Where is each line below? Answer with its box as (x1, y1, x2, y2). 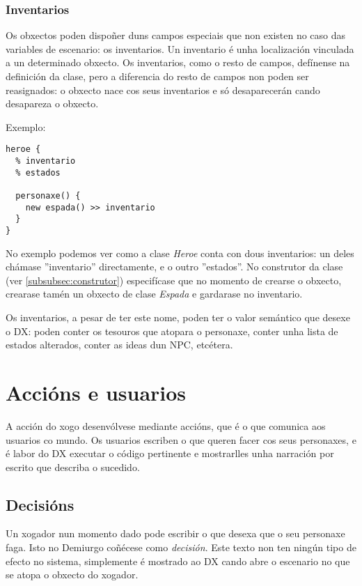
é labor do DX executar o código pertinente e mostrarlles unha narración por (6, 446, 334, 461)
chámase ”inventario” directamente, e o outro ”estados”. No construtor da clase (6, 259, 343, 274)
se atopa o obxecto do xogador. (6, 567, 139, 582)
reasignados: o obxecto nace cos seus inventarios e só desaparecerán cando (6, 82, 320, 97)
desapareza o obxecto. (6, 96, 99, 111)
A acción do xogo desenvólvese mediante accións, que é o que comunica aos (6, 418, 326, 433)
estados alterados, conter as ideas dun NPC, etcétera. (6, 337, 233, 352)
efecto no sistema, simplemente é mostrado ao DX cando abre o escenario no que (6, 553, 350, 568)
